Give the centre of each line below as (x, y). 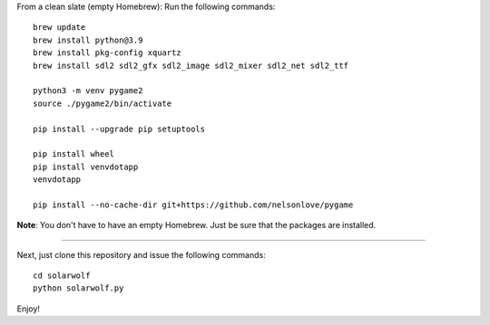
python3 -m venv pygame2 (88, 91)
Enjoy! (29, 309)
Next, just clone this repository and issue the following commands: (142, 254)
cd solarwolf (62, 276)
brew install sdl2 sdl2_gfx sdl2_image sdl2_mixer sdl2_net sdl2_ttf (191, 65)
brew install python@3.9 (88, 40)
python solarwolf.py (78, 288)
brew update (59, 28)
